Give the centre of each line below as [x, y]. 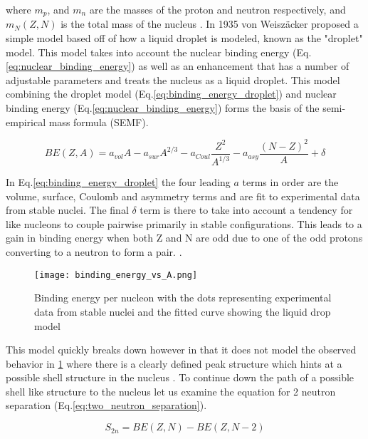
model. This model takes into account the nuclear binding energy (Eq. [159, 52]
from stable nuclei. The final [67, 210]
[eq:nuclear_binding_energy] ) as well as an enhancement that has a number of [178, 66]
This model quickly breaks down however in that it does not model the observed [181, 350]
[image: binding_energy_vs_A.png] [116, 275]
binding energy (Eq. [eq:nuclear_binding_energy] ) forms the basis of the [163, 108]
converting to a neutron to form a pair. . [94, 252]
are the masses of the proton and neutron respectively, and [217, 9]
